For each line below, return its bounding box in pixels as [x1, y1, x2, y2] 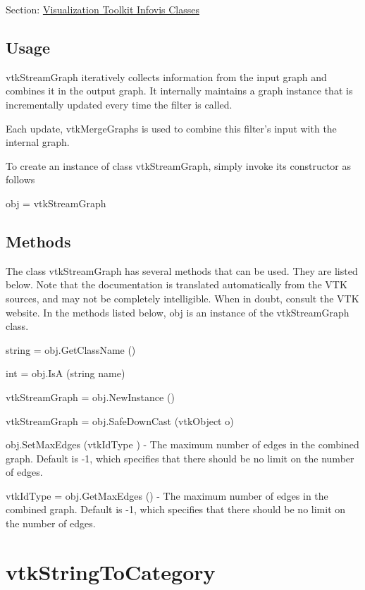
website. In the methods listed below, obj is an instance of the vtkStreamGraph [6, 305, 349, 319]
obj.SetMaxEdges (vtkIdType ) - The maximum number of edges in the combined [6, 437, 359, 452]
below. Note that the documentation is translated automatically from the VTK [6, 277, 347, 292]
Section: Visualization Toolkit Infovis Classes [6, 2, 199, 16]
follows [6, 172, 35, 187]
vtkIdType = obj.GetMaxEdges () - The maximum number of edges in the [6, 488, 328, 503]
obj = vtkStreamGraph [6, 195, 106, 210]
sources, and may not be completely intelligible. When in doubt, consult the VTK [6, 290, 359, 305]
